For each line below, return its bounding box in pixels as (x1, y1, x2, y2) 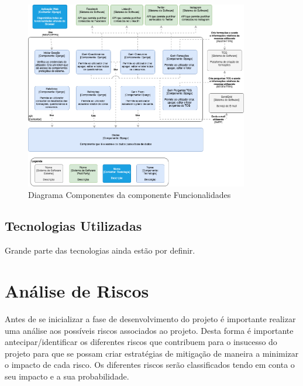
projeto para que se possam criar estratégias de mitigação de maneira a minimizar (5, 347, 299, 359)
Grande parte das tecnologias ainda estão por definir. (5, 244, 195, 257)
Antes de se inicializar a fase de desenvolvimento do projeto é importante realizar (5, 313, 296, 325)
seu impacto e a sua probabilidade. (5, 370, 129, 382)
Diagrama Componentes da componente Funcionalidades (28, 188, 231, 200)
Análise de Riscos (5, 279, 149, 303)
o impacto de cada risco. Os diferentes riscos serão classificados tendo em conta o (5, 358, 295, 371)
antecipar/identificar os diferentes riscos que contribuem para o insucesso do (5, 336, 277, 348)
